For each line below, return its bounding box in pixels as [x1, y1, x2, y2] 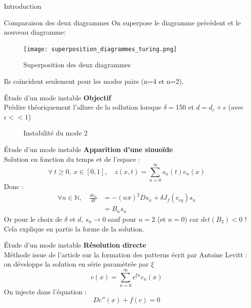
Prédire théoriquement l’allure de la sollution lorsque [4, 102, 161, 112]
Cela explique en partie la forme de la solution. [4, 223, 144, 233]
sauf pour [108, 213, 136, 224]
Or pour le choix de [4, 213, 62, 224]
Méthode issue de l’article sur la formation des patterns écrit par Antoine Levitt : [4, 249, 248, 259]
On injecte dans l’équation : [4, 287, 87, 297]
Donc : [4, 181, 24, 192]
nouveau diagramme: [4, 27, 66, 37]
